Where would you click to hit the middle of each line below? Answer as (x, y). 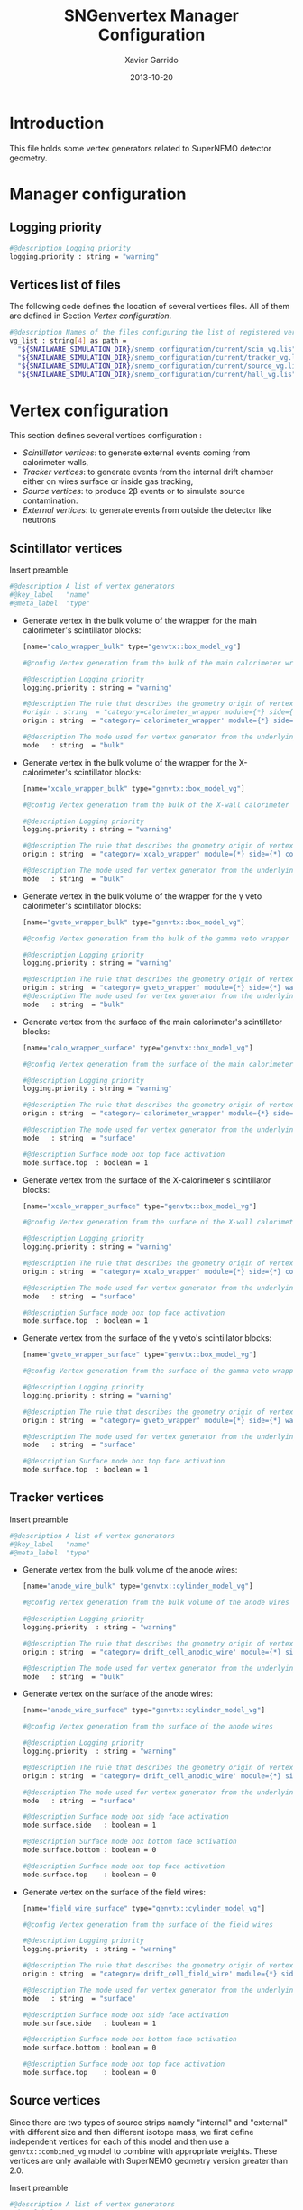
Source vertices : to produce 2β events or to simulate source (134, 491)
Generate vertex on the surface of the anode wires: (118, 1694)
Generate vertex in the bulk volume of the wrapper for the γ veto (142, 896)
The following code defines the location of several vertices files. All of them (150, 307)
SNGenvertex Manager (151, 16)
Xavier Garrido (151, 60)
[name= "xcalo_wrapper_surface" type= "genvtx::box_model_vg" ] (140, 1206)
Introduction (57, 123)
